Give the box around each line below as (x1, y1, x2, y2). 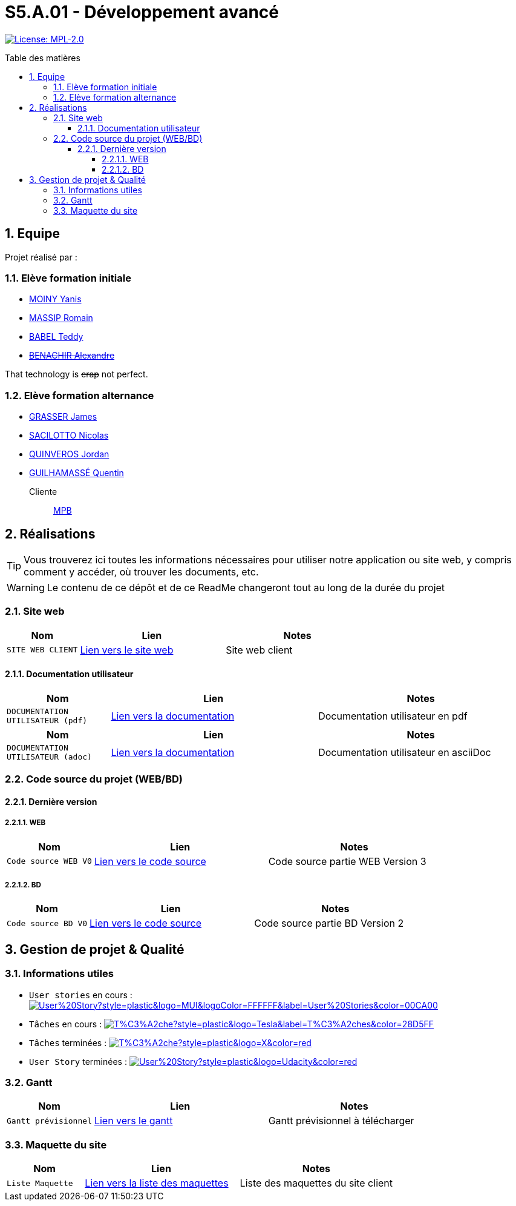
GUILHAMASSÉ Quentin (29, 468, 124, 479)
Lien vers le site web (80, 643, 174, 656)
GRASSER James (29, 411, 97, 422)
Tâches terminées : (29, 1037, 107, 1048)
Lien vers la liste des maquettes (85, 1177, 229, 1190)
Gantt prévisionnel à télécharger (268, 1115, 414, 1127)
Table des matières (5, 52, 80, 63)
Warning (7, 581, 45, 594)
